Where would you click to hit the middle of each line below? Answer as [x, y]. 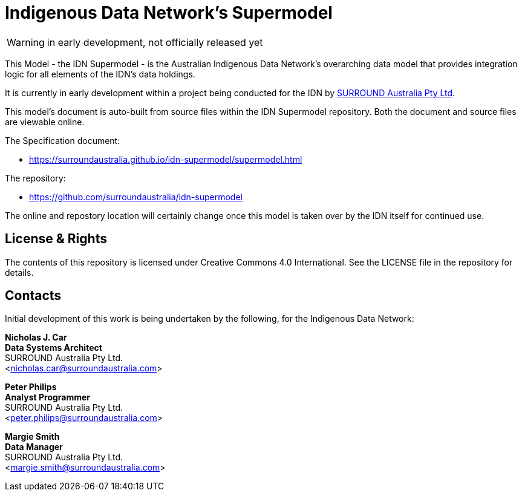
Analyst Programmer [48, 397]
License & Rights [56, 239]
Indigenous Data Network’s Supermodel [169, 13]
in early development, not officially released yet [155, 42]
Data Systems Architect [54, 348]
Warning [26, 42]
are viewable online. [45, 122]
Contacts [33, 296]
